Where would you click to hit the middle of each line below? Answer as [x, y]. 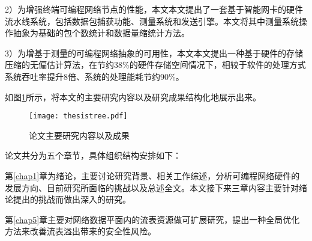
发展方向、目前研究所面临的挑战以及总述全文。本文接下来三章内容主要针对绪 [156, 187]
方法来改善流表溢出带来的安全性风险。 [80, 231]
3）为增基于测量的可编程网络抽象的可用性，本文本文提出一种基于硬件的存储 [154, 53]
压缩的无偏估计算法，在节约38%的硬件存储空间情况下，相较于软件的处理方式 [155, 65]
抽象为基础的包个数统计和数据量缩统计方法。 [101, 33]
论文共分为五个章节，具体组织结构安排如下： [93, 155]
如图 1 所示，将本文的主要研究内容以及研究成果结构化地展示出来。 [133, 96]
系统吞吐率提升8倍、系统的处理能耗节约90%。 [94, 76]
